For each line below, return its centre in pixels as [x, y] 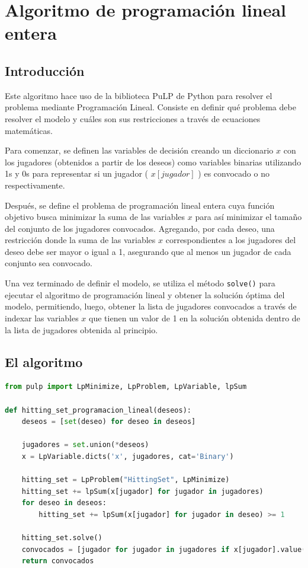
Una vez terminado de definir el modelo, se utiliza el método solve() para [140, 283]
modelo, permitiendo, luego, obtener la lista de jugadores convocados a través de [151, 306]
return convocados [58, 561]
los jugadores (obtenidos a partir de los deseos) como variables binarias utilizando [153, 162]
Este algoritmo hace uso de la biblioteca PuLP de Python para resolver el [139, 95]
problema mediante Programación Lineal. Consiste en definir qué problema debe [150, 107]
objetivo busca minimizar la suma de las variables [95, 217]
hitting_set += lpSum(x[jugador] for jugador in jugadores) [142, 491]
